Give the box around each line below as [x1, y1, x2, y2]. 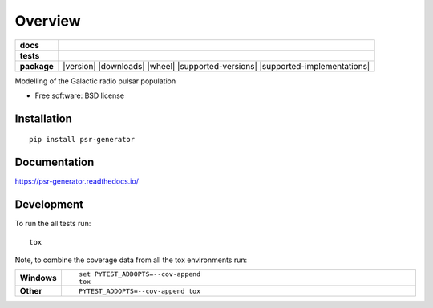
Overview [14, 12, 81, 30]
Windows [19, 273, 57, 284]
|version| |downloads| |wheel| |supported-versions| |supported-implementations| [63, 60, 370, 71]
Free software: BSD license [34, 91, 124, 100]
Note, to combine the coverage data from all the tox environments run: [14, 255, 248, 265]
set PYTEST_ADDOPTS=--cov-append [79, 269, 200, 278]
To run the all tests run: [14, 219, 91, 229]
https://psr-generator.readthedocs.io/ [14, 176, 140, 186]
